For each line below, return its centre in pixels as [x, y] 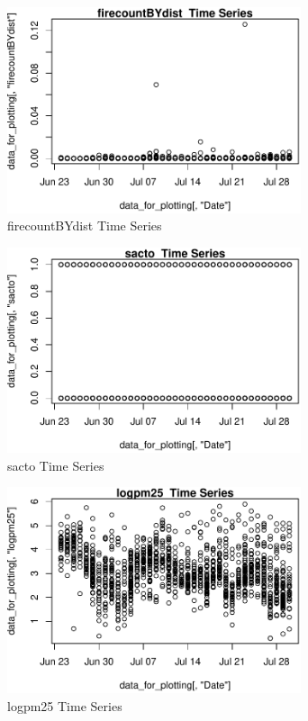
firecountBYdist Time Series [85, 225]
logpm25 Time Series [65, 705]
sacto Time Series [56, 465]
